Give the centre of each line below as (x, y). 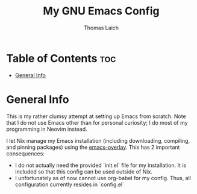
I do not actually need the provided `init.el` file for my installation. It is (101, 165)
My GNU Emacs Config (101, 11)
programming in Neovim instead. (47, 129)
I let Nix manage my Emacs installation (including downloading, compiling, (98, 140)
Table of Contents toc (61, 58)
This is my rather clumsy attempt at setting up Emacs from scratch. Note (96, 116)
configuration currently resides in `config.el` (70, 184)
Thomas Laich (101, 28)
